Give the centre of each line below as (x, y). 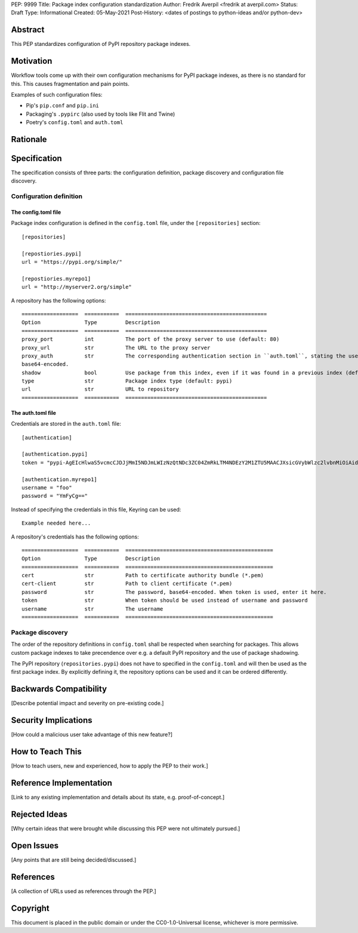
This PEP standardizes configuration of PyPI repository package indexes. (101, 44)
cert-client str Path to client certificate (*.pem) (127, 584)
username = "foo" (47, 487)
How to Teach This (46, 751)
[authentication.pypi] (55, 454)
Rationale (29, 139)
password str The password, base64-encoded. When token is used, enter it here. (174, 592)
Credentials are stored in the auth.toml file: (66, 424)
